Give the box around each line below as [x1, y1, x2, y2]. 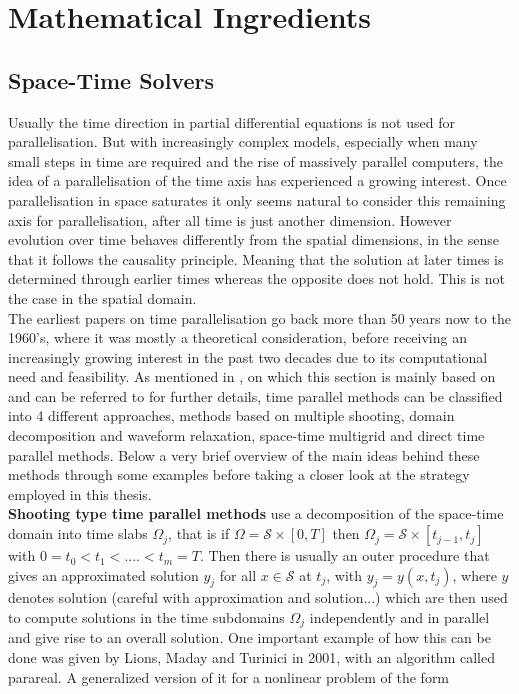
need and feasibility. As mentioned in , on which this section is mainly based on [8, 366, 496, 387]
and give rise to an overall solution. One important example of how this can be [8, 627, 491, 648]
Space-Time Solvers [8, 64, 214, 95]
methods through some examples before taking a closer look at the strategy [8, 464, 470, 485]
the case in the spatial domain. [8, 287, 197, 308]
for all [219, 564, 257, 585]
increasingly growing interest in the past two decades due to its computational [8, 346, 488, 367]
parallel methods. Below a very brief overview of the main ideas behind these [8, 444, 480, 465]
